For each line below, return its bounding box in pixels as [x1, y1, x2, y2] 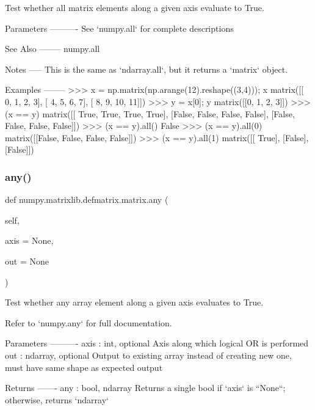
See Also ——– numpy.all [5, 42, 100, 55]
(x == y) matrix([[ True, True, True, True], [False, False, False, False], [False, [5, 107, 295, 120]
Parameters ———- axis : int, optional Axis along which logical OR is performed [5, 337, 309, 350]
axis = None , [5, 234, 54, 247]
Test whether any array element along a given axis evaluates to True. [5, 296, 264, 309]
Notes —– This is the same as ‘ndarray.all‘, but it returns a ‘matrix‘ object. [5, 62, 288, 75]
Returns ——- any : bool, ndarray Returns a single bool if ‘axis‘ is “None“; [5, 381, 286, 394]
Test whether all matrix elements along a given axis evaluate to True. [5, 1, 264, 13]
